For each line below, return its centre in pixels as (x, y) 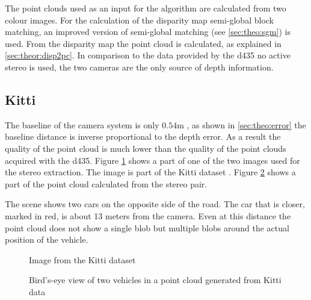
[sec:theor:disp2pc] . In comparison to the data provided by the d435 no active (148, 55)
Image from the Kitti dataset (82, 259)
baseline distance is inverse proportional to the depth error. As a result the (143, 136)
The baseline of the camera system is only (82, 124)
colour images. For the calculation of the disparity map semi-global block (139, 20)
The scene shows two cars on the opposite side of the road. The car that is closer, (155, 204)
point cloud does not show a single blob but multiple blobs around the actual (147, 227)
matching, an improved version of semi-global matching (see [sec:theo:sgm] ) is (148, 32)
